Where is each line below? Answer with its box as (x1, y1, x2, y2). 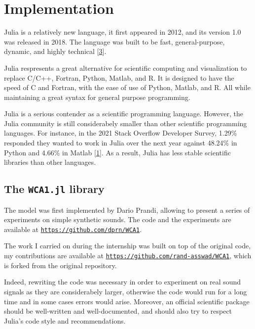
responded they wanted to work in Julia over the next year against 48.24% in (4, 138, 237, 148)
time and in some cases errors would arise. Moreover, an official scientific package (4, 296, 250, 306)
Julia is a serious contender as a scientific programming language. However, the (4, 108, 243, 119)
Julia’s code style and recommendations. (4, 315, 126, 326)
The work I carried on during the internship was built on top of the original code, (4, 240, 251, 251)
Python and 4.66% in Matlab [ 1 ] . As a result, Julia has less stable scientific (4, 147, 231, 157)
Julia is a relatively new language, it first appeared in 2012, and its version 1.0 (4, 27, 241, 37)
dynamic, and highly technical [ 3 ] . (4, 46, 107, 56)
